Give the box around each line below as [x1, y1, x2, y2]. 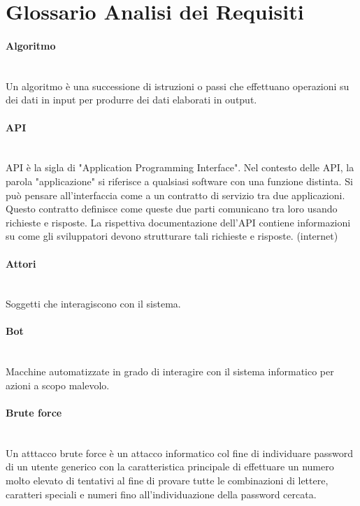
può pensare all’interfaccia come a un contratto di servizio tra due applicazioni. [6, 187, 345, 202]
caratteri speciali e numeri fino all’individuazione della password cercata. [6, 486, 317, 501]
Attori [6, 256, 36, 270]
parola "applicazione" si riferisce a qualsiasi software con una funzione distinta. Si [6, 173, 353, 188]
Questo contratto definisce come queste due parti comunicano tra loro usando [6, 201, 338, 216]
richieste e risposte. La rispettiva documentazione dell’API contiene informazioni [6, 215, 351, 229]
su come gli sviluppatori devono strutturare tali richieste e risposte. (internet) [6, 229, 338, 243]
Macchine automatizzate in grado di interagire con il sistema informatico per [6, 364, 334, 379]
